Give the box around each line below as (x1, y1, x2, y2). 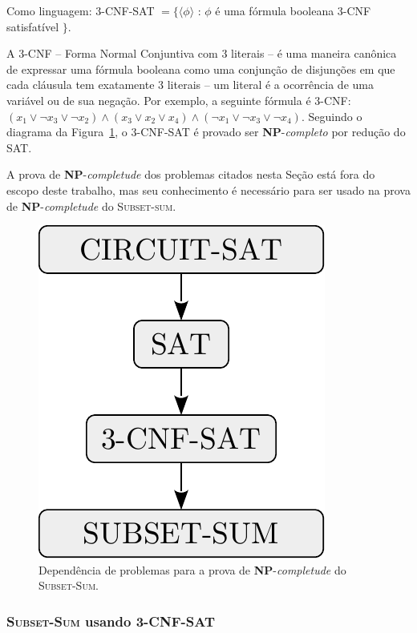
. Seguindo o (301, 107, 362, 124)
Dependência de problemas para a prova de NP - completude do (38, 561, 346, 578)
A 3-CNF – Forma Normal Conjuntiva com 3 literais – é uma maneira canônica (6, 45, 397, 62)
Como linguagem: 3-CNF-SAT (6, 2, 155, 18)
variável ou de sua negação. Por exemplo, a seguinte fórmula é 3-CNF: (6, 91, 351, 108)
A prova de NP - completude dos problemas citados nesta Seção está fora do (6, 166, 375, 183)
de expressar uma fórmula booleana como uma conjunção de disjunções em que (6, 60, 395, 77)
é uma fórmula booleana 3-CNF (215, 2, 371, 18)
